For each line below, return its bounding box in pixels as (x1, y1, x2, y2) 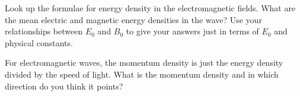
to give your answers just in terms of (126, 25, 259, 37)
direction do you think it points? (5, 79, 123, 92)
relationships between (5, 25, 83, 37)
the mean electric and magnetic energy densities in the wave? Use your (5, 13, 262, 25)
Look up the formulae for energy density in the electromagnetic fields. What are (5, 2, 296, 14)
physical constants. (5, 36, 73, 49)
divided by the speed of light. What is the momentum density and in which (5, 68, 279, 80)
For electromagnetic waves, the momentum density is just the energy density (5, 56, 283, 69)
